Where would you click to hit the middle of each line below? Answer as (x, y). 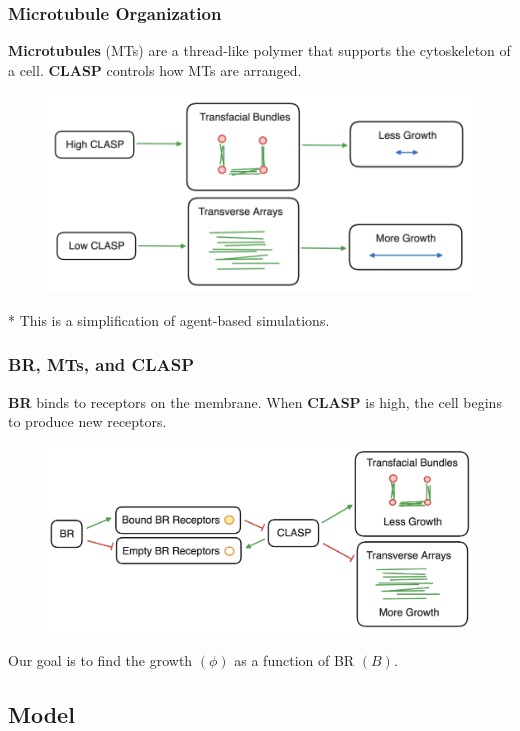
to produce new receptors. (87, 421)
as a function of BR (294, 660)
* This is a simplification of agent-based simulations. (169, 319)
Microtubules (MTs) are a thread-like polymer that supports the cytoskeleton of (259, 50)
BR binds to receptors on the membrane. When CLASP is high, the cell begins (255, 401)
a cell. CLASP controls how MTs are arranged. (155, 69)
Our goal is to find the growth (100, 660)
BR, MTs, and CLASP (101, 364)
